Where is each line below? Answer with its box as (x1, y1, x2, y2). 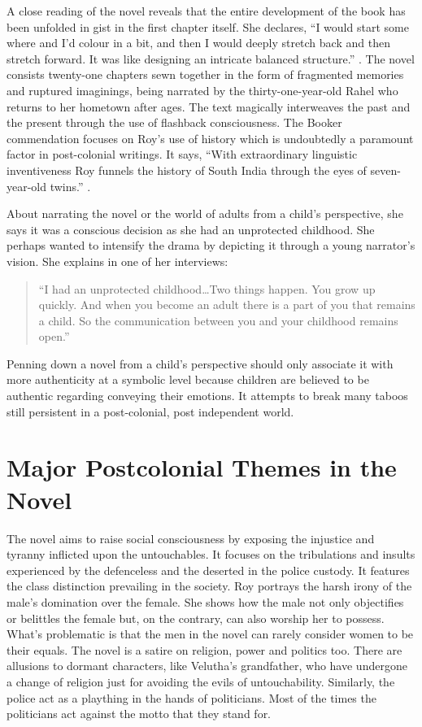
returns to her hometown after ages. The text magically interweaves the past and (7, 98, 411, 115)
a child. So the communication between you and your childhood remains (38, 311, 398, 329)
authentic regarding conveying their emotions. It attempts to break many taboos (7, 387, 408, 404)
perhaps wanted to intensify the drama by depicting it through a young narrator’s (7, 237, 415, 254)
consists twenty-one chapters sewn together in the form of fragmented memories (7, 66, 404, 83)
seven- (370, 161, 401, 178)
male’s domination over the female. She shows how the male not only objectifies (7, 593, 404, 610)
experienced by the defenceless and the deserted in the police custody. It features (7, 561, 410, 578)
